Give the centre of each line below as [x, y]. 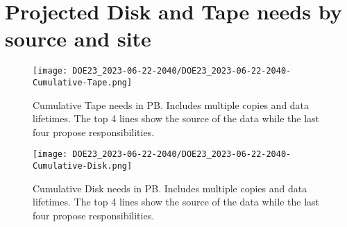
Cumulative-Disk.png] [83, 166]
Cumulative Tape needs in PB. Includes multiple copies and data [171, 104]
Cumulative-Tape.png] [83, 82]
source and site [78, 39]
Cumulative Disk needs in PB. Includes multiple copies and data [170, 188]
